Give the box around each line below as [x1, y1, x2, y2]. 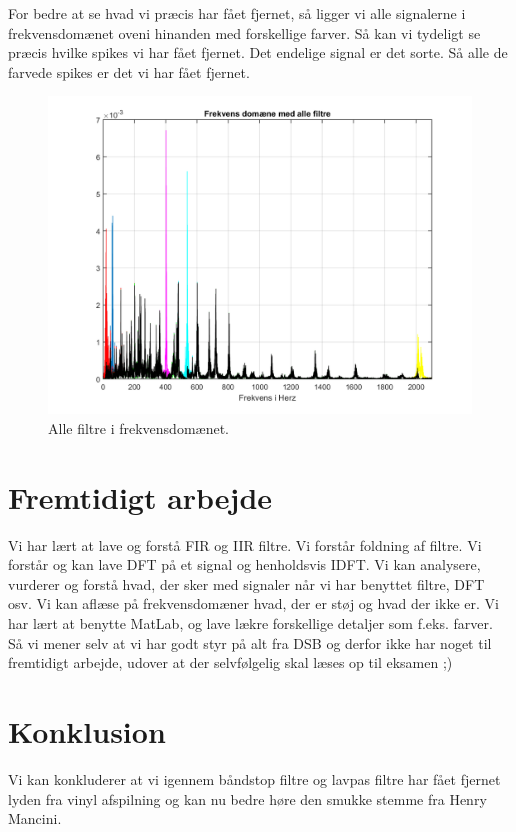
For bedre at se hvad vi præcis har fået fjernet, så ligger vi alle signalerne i [8, 3, 466, 23]
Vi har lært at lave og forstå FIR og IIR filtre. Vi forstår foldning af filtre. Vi [8, 534, 482, 555]
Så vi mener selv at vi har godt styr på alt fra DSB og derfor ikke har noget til [8, 632, 492, 653]
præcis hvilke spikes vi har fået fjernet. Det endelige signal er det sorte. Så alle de [8, 42, 508, 63]
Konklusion [8, 711, 166, 752]
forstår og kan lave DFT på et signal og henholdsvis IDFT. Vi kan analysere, [8, 554, 481, 575]
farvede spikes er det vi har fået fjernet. [8, 61, 250, 82]
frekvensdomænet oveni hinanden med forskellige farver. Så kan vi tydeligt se [8, 22, 481, 43]
